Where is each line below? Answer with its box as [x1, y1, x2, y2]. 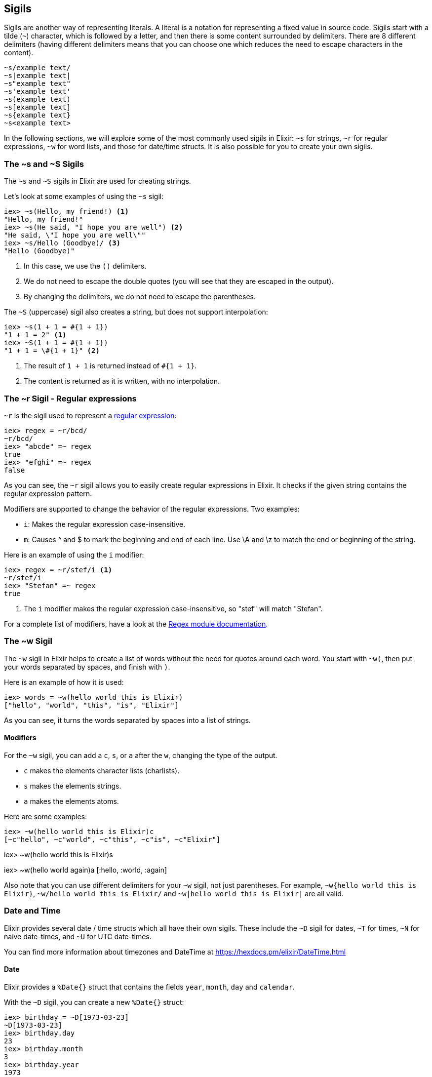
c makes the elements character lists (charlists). [24, 766, 180, 775]
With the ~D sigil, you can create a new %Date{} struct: [4, 997, 184, 1006]
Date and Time [4, 906, 61, 916]
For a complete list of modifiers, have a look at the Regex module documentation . [4, 619, 268, 628]
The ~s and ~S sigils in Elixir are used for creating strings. [4, 177, 191, 186]
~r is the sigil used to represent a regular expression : [4, 411, 177, 420]
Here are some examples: [4, 812, 87, 821]
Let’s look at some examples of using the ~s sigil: [4, 192, 164, 201]
